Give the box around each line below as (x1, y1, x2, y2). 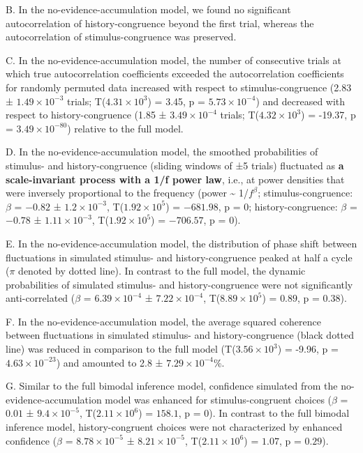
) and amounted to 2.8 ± (56, 355, 163, 369)
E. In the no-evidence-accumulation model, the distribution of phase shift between (6, 236, 357, 250)
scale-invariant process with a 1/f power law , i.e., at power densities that (6, 171, 345, 186)
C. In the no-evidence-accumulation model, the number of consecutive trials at (6, 52, 341, 67)
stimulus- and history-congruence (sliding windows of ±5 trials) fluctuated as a (6, 158, 344, 172)
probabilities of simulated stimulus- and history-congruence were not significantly (6, 277, 353, 291)
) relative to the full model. (67, 121, 184, 135)
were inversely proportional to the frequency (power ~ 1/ (6, 185, 249, 200)
